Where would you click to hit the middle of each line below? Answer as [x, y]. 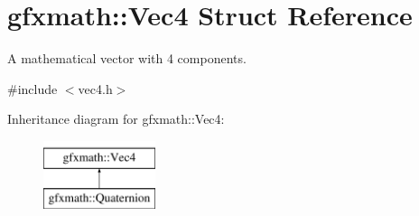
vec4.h [95, 88]
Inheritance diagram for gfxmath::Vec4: [116, 119]
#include [33, 88]
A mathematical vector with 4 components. [127, 58]
